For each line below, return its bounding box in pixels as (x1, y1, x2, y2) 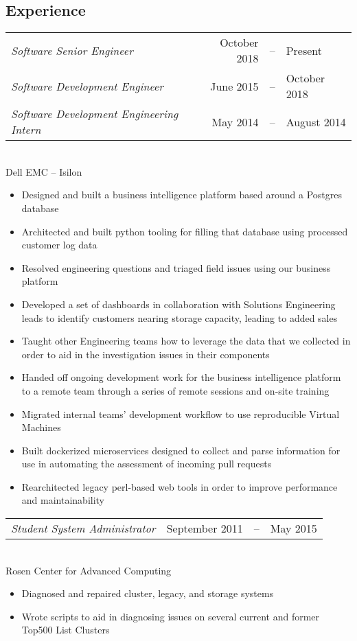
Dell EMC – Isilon (5, 164, 82, 178)
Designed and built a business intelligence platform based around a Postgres (21, 187, 342, 202)
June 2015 (210, 78, 259, 94)
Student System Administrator (11, 520, 156, 537)
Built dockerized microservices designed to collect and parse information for (21, 443, 341, 457)
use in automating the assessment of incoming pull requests (21, 456, 272, 471)
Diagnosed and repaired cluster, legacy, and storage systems (21, 586, 274, 601)
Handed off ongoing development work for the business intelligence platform (21, 370, 341, 384)
